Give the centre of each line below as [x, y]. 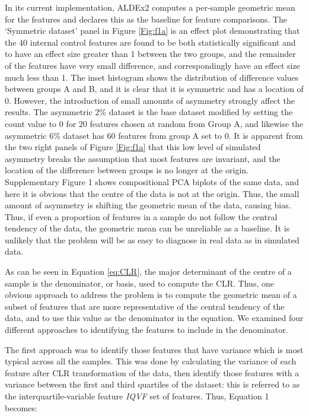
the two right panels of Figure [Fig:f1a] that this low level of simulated [133, 147]
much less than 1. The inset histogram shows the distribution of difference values [152, 77]
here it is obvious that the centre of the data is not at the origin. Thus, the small [152, 193]
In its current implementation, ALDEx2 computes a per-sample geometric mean [150, 7]
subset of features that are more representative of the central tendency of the [145, 306]
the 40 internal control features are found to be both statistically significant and [150, 42]
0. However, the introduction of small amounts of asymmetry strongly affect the [150, 100]
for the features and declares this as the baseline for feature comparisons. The [146, 19]
